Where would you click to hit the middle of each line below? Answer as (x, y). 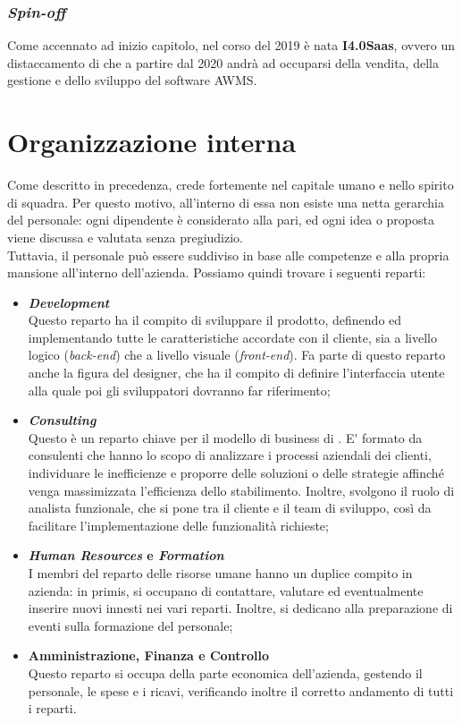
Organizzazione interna (152, 142)
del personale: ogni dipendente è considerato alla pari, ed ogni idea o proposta (221, 220)
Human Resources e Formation (126, 555)
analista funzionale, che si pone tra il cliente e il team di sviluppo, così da (230, 508)
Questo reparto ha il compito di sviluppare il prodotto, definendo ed (215, 320)
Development (69, 302)
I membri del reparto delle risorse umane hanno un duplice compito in (220, 573)
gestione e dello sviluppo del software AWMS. (132, 80)
